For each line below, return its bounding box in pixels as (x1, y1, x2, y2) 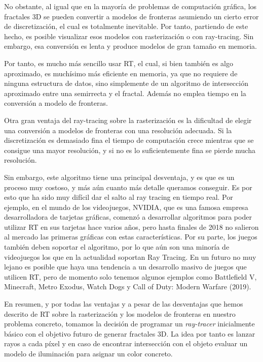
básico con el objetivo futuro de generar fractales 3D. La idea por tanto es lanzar (4, 328, 255, 339)
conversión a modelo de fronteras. (4, 98, 108, 108)
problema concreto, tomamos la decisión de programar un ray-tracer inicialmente (4, 318, 255, 329)
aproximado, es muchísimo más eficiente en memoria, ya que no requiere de (4, 68, 238, 78)
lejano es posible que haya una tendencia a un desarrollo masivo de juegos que (4, 261, 247, 272)
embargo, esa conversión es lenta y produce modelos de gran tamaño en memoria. (4, 41, 257, 51)
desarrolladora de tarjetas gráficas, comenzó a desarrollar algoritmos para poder (4, 212, 252, 222)
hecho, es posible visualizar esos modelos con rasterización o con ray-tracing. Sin (4, 31, 254, 41)
